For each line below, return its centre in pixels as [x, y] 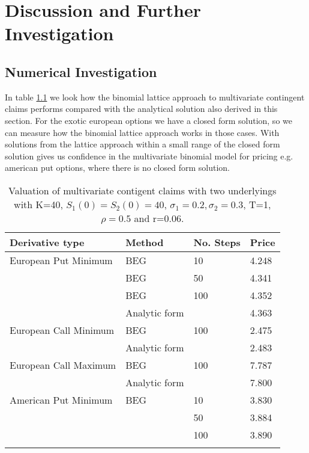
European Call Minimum [62, 330]
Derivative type [47, 242]
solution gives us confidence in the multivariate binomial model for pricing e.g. [149, 156]
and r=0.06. [159, 218]
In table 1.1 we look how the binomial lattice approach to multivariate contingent [155, 97]
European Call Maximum [63, 365]
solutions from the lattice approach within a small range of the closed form [142, 144]
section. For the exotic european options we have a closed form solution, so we [148, 120]
